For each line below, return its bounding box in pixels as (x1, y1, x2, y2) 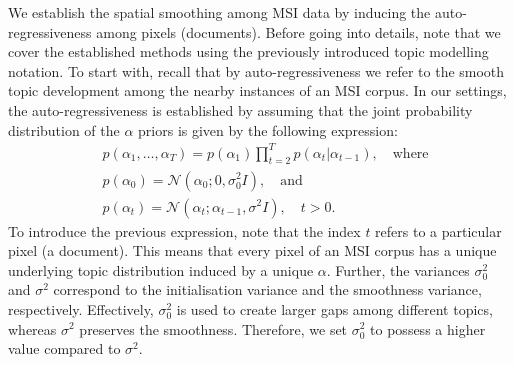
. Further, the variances (326, 259, 470, 280)
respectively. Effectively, (8, 298, 154, 319)
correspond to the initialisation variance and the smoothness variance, (53, 279, 482, 300)
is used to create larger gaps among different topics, (176, 298, 493, 319)
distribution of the (8, 119, 120, 140)
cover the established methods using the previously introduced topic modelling (8, 41, 489, 62)
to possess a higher (370, 318, 486, 339)
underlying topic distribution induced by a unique (8, 259, 314, 280)
